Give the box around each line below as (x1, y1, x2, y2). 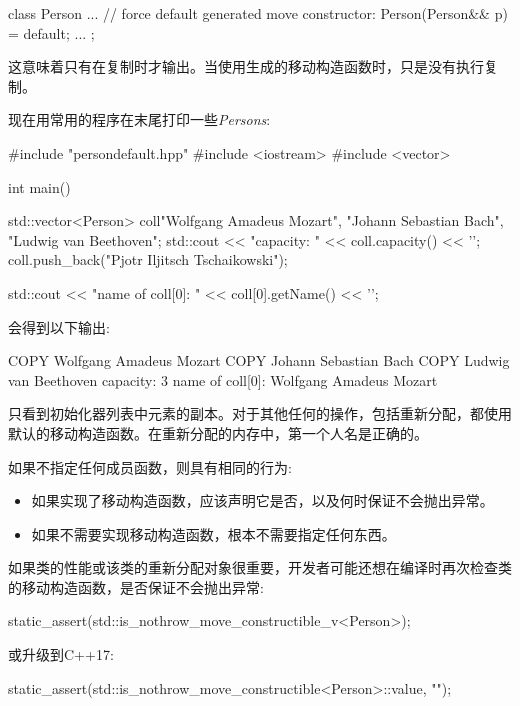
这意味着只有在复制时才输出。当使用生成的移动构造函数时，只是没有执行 (8, 56, 484, 77)
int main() (8, 176, 71, 197)
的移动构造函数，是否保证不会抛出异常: (8, 576, 264, 597)
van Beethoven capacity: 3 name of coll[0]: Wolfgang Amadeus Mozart (8, 369, 438, 390)
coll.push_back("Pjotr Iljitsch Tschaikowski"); (8, 249, 288, 270)
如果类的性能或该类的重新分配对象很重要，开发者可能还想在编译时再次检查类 (8, 557, 512, 578)
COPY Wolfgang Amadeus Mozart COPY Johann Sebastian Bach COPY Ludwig (8, 350, 510, 371)
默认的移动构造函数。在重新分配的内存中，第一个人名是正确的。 (8, 422, 428, 443)
